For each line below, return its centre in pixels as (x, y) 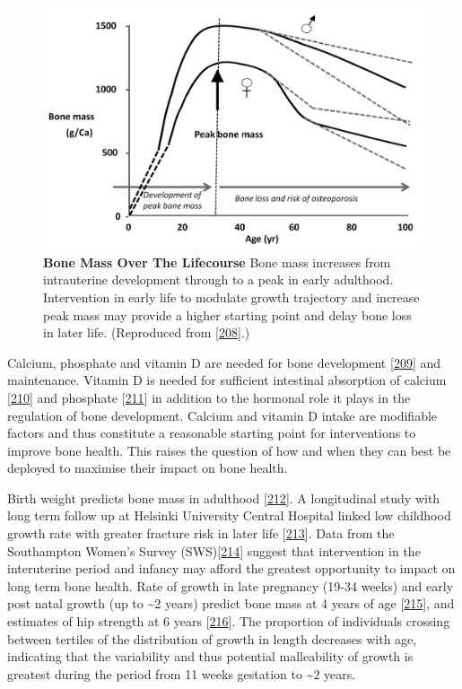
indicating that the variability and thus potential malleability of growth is (210, 656)
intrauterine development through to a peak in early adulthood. (218, 279)
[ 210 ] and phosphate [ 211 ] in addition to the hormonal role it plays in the (209, 397)
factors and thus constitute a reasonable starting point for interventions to (212, 433)
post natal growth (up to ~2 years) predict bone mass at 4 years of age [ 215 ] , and (231, 603)
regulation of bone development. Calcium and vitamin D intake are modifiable (222, 415)
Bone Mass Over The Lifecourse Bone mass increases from (217, 262)
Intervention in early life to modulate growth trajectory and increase (231, 297)
